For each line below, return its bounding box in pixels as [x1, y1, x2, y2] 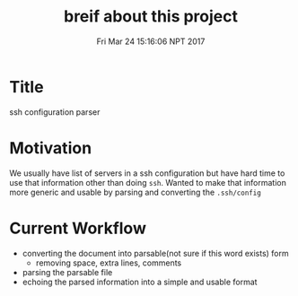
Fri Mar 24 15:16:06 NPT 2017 [96, 36, 206, 47]
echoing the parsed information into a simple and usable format [22, 276, 258, 287]
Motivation [9, 137, 92, 158]
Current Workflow [9, 218, 146, 239]
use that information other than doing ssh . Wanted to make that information [9, 177, 287, 187]
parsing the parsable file [22, 266, 113, 277]
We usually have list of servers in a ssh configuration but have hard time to [9, 168, 285, 178]
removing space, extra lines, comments [35, 257, 182, 268]
